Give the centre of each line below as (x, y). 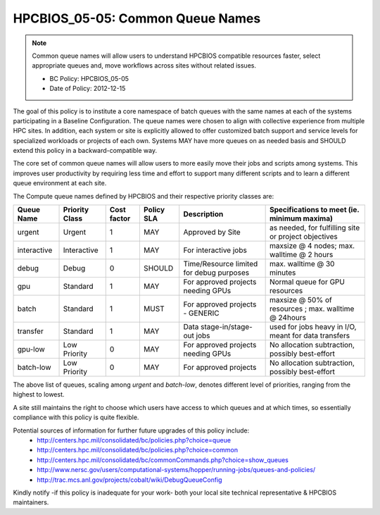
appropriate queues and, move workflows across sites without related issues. (144, 66)
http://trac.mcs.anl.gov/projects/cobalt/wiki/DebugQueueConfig (129, 480)
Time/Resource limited (221, 264)
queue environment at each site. (60, 183)
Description (203, 214)
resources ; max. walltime (312, 309)
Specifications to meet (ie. (314, 210)
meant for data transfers (310, 336)
